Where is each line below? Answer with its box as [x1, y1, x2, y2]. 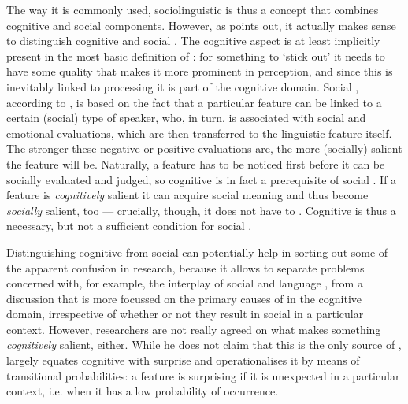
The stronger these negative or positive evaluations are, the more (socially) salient [6, 140, 402, 157]
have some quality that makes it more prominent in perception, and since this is [6, 63, 393, 80]
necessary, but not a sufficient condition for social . [6, 217, 252, 234]
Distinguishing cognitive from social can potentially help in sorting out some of [6, 243, 388, 260]
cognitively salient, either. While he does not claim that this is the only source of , [6, 336, 402, 353]
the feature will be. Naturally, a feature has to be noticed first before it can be [6, 155, 385, 172]
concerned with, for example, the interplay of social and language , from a [6, 275, 363, 291]
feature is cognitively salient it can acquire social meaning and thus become [6, 187, 369, 203]
